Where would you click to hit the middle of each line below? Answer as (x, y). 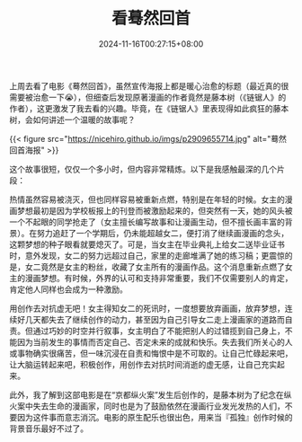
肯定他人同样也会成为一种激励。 (68, 289)
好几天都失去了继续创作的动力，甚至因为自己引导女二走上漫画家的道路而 (151, 319)
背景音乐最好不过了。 (49, 429)
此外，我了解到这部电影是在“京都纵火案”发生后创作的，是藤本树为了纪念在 (147, 394)
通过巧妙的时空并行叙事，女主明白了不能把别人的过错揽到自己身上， (159, 331)
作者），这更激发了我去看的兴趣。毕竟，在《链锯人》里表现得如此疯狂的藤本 (149, 108)
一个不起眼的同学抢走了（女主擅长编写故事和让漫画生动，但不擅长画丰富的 (147, 222)
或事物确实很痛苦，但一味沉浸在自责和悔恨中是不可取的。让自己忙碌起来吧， (151, 353)
